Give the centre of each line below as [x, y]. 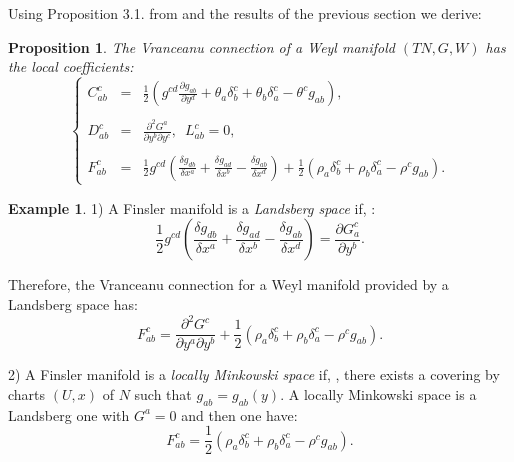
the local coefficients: [71, 66]
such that [163, 393]
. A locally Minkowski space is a [378, 393]
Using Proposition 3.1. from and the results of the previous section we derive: [245, 13]
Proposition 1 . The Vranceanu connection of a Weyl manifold [201, 46]
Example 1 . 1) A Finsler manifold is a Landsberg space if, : [192, 207]
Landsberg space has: [73, 304]
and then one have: [239, 414]
